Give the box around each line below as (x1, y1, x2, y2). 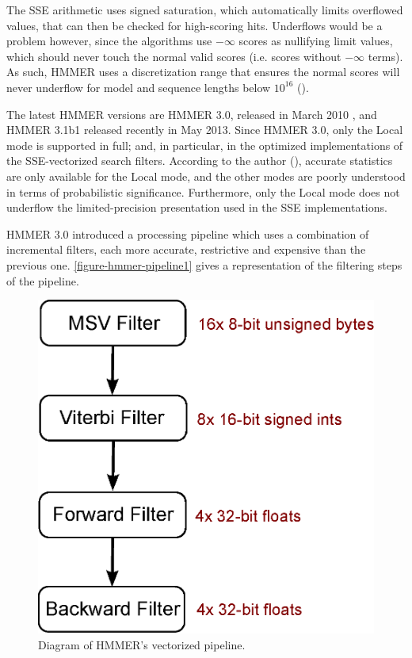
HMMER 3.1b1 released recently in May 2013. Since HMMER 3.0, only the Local (6, 121, 403, 138)
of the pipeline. (6, 272, 79, 289)
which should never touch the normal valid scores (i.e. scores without (6, 48, 341, 64)
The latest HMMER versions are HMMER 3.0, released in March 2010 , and (6, 105, 377, 122)
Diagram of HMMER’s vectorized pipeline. (38, 636, 246, 652)
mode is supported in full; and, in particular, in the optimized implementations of (6, 136, 403, 153)
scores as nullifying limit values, (238, 33, 393, 49)
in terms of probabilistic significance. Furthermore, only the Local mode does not (6, 183, 400, 200)
